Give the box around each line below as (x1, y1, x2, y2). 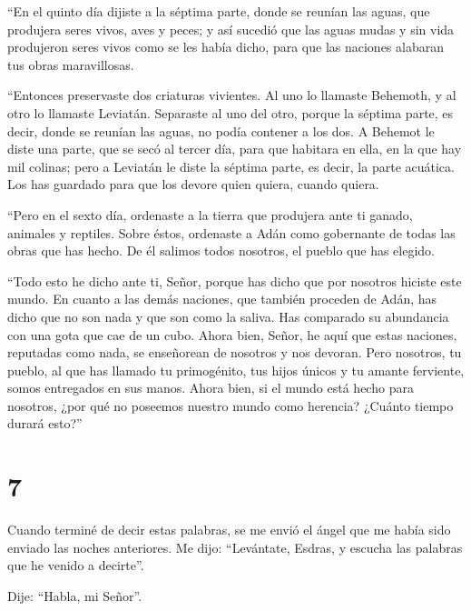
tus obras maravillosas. (7, 55, 134, 74)
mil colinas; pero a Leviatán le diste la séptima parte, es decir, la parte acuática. (7, 156, 455, 175)
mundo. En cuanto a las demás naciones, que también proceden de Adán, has (7, 289, 437, 308)
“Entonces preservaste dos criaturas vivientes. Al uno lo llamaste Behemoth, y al (7, 85, 456, 105)
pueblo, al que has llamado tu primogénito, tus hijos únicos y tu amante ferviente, (7, 360, 465, 379)
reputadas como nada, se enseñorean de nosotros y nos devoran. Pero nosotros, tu (7, 343, 462, 362)
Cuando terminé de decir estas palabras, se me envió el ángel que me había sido (7, 520, 451, 539)
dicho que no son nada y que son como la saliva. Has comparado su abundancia (7, 306, 449, 326)
